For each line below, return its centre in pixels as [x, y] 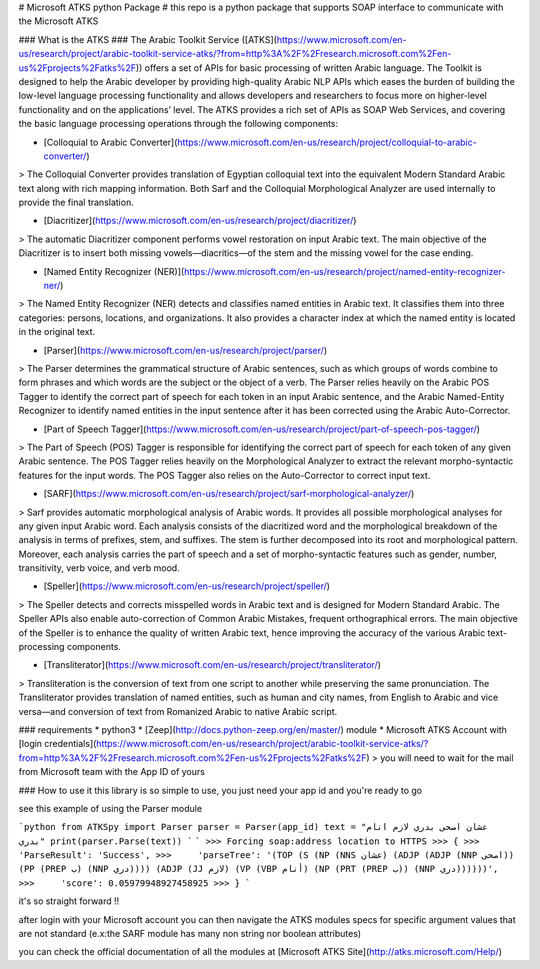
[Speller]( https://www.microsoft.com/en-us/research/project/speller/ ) [186, 586]
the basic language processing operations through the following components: [178, 124]
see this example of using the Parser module [110, 808]
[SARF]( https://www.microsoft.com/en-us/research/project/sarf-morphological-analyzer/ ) [229, 494]
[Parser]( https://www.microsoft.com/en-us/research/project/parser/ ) [185, 350]
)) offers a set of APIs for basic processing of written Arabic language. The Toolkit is [308, 67]
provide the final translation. [76, 202]
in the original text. [57, 332]
